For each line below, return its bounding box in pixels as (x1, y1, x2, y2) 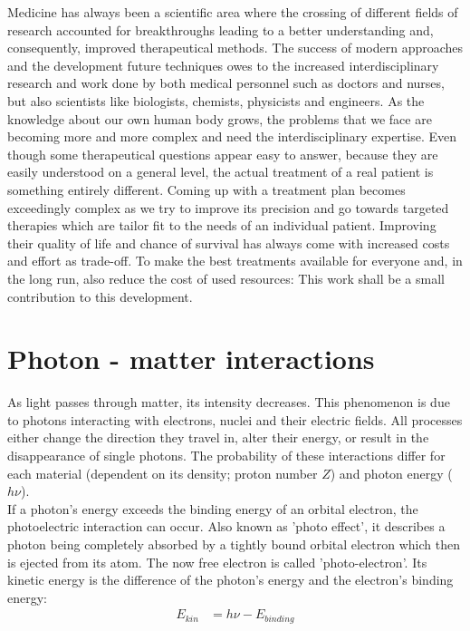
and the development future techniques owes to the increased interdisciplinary (7, 55, 439, 74)
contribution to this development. (7, 286, 193, 306)
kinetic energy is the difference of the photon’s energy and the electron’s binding (7, 570, 454, 589)
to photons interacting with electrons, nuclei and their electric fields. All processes (7, 410, 463, 429)
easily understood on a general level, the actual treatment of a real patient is (7, 162, 434, 181)
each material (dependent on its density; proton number (7, 463, 318, 482)
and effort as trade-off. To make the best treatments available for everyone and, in (7, 251, 463, 270)
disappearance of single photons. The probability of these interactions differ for (7, 446, 446, 464)
